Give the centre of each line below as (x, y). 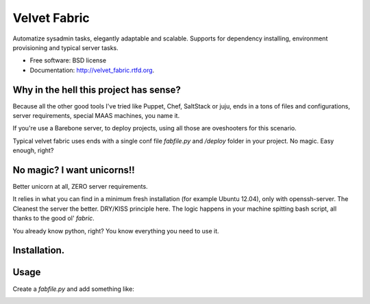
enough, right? (33, 150)
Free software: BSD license (68, 60)
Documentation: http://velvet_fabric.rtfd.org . (92, 70)
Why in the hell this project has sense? (97, 90)
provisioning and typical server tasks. (66, 47)
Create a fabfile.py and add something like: (74, 289)
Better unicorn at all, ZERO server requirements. (80, 187)
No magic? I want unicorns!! (74, 170)
